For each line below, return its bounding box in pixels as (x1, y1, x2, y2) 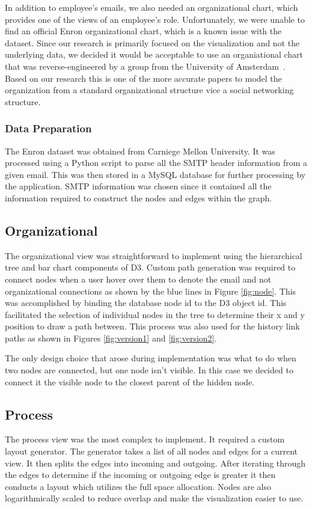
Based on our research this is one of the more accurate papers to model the (5, 72, 282, 84)
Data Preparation (5, 121, 92, 136)
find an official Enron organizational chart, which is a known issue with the (5, 25, 282, 37)
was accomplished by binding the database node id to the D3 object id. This (5, 296, 287, 309)
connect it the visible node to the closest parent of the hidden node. (5, 375, 255, 388)
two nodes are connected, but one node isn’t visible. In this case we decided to (5, 364, 293, 376)
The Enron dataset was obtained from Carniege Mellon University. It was (5, 144, 275, 157)
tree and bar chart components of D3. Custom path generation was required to (5, 261, 296, 274)
